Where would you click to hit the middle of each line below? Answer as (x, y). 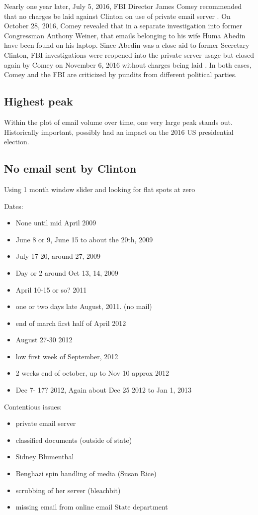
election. (17, 142)
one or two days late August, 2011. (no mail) (84, 306)
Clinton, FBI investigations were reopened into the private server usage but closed (129, 54)
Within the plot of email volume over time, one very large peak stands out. (118, 122)
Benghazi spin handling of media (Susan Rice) (86, 473)
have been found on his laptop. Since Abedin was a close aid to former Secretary (127, 45)
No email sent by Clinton (70, 168)
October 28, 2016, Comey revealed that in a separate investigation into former (123, 26)
